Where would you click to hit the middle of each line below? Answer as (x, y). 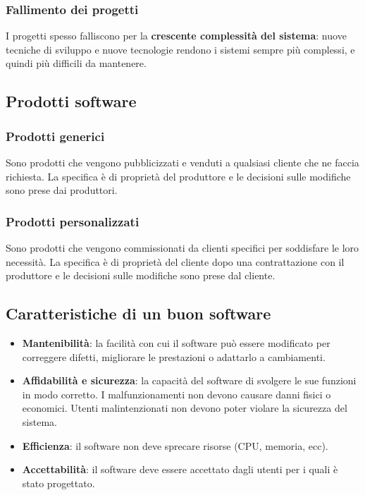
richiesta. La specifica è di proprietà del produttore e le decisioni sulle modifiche (178, 176)
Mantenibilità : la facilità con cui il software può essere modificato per (176, 342)
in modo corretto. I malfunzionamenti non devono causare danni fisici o (177, 394)
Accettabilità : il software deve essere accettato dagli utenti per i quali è (180, 469)
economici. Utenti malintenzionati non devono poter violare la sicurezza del (185, 408)
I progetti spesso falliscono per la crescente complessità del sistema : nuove (176, 36)
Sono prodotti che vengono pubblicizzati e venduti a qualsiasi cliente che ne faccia (182, 162)
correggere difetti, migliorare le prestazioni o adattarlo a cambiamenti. (174, 356)
